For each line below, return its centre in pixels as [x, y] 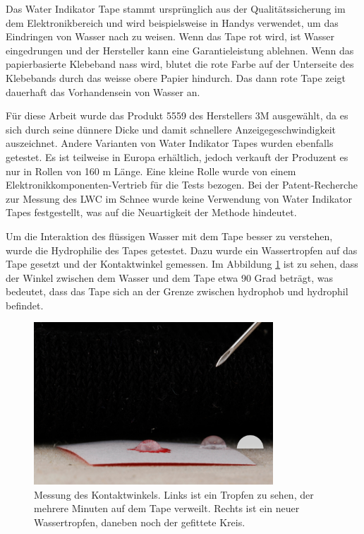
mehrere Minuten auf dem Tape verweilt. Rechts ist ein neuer [167, 508]
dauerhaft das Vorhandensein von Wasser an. [103, 91]
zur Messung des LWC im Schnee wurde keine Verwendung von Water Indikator [179, 198]
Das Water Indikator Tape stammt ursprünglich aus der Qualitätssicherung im [176, 8]
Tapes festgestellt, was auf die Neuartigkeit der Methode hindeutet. [151, 212]
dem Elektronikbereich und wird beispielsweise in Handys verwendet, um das [172, 22]
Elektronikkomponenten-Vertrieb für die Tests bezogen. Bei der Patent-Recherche [182, 185]
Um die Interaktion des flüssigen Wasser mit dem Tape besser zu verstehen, [169, 236]
